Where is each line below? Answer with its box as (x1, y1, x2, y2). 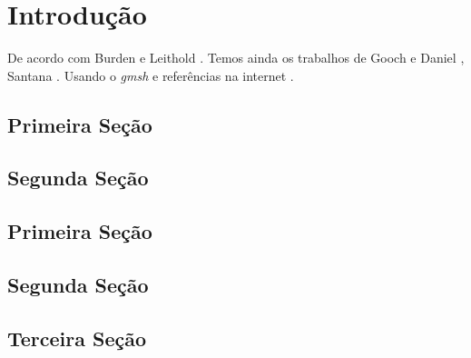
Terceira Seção (7, 323, 147, 352)
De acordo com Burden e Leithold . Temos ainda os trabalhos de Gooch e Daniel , (7, 48, 465, 67)
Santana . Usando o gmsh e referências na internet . (7, 65, 294, 85)
